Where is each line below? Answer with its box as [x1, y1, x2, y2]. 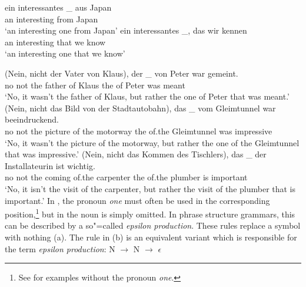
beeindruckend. [5, 113, 59, 126]
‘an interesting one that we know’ [5, 47, 125, 60]
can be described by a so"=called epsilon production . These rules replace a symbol [5, 219, 301, 232]
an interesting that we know [5, 35, 106, 48]
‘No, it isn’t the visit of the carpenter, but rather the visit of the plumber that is [5, 182, 296, 194]
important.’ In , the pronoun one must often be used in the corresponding [5, 194, 270, 206]
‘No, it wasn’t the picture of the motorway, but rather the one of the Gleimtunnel [5, 136, 300, 149]
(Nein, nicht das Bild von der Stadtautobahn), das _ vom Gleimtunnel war [5, 101, 276, 114]
